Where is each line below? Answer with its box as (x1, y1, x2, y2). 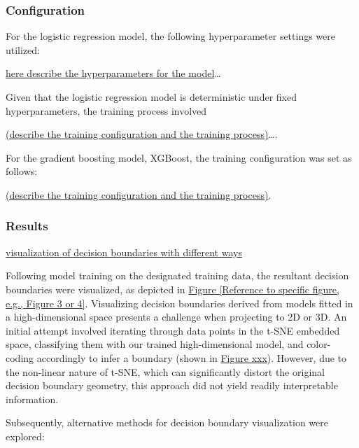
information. (6, 391, 59, 406)
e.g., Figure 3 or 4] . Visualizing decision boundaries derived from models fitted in (6, 295, 353, 310)
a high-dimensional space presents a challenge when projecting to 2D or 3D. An (6, 309, 347, 324)
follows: (6, 164, 38, 178)
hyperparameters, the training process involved (6, 103, 207, 118)
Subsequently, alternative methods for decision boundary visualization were (6, 415, 328, 430)
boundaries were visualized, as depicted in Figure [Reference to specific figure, (6, 281, 339, 296)
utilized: (6, 42, 41, 57)
